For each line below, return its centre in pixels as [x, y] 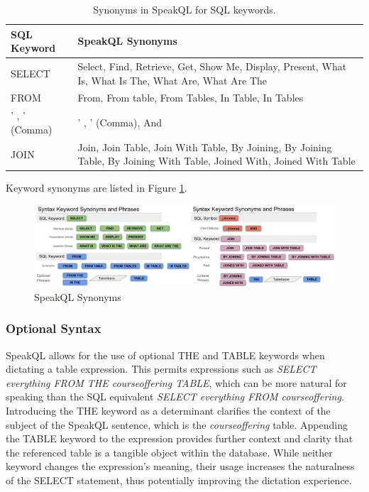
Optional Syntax [54, 328]
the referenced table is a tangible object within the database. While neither [169, 452]
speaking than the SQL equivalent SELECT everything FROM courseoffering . [175, 397]
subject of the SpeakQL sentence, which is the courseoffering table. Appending [177, 424]
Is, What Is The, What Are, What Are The [172, 80]
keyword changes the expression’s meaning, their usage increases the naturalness [180, 466]
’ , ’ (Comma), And [120, 122]
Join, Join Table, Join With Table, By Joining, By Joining [205, 147]
